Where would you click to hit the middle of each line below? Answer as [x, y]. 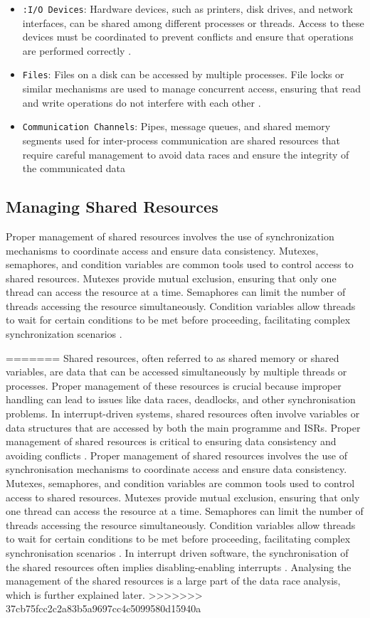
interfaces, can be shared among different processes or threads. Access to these [193, 22]
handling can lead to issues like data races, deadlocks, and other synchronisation [181, 399]
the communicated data [74, 168]
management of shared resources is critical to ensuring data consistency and [171, 441]
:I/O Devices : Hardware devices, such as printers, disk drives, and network [187, 9]
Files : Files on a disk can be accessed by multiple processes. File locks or [183, 74]
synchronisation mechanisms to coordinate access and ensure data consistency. [176, 469]
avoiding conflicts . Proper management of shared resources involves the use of [176, 455]
